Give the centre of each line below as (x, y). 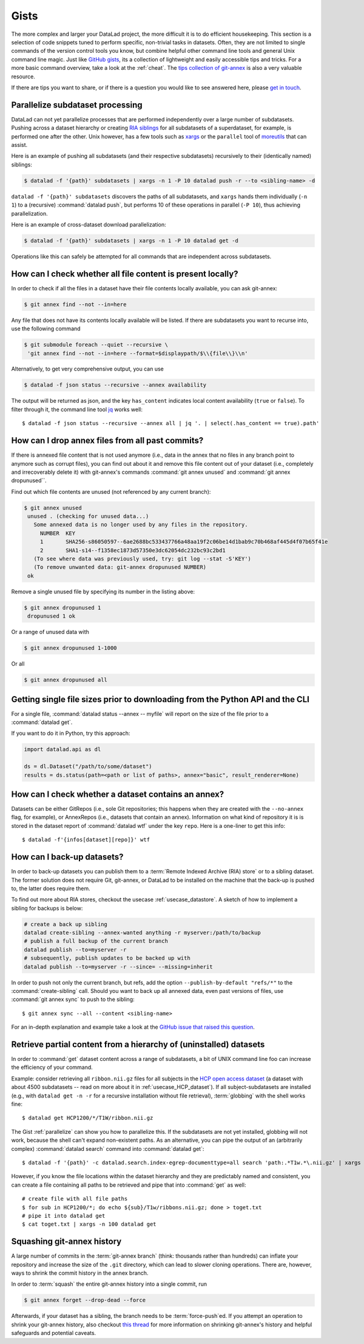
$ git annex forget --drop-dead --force (85, 1300)
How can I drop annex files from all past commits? (107, 441)
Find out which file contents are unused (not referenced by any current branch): (111, 491)
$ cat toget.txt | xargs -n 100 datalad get (89, 1224)
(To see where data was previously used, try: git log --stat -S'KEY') (143, 559)
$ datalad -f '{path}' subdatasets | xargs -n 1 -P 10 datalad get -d (131, 240)
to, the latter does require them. (51, 888)
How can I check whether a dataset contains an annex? (118, 794)
